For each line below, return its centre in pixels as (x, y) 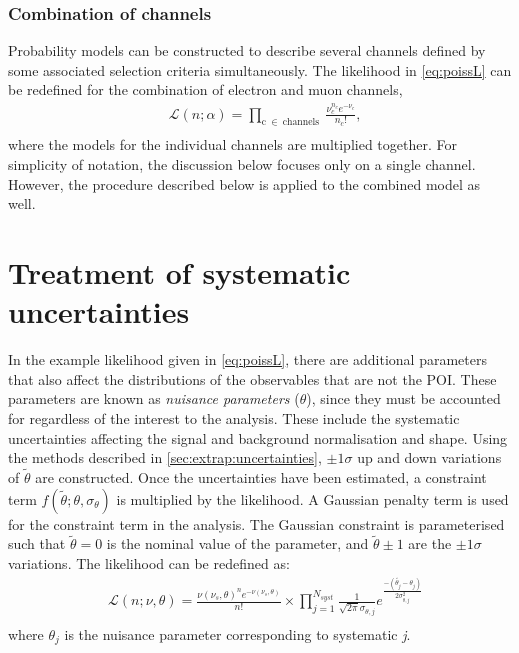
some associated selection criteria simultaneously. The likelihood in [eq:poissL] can (260, 69)
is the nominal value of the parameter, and (237, 543)
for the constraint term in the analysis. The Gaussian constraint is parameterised (256, 523)
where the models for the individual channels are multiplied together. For (232, 144)
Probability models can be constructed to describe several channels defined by (247, 50)
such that (37, 543)
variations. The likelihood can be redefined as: (149, 562)
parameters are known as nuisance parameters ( (154, 398)
